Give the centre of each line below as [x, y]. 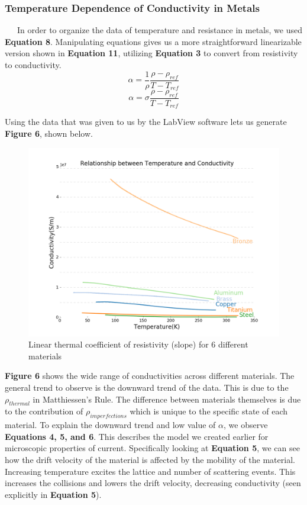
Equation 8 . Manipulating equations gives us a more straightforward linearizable [153, 41]
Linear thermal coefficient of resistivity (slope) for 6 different [138, 344]
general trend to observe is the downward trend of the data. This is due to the [147, 387]
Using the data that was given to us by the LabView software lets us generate [146, 122]
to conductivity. [33, 65]
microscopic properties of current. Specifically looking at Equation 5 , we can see [152, 448]
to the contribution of [44, 411]
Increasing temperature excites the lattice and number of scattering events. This [150, 471]
